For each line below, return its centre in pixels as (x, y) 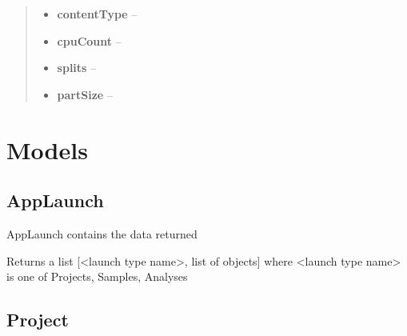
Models (47, 149)
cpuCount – (89, 40)
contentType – (97, 14)
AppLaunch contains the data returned (102, 233)
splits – (77, 68)
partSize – (85, 94)
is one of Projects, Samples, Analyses (97, 276)
